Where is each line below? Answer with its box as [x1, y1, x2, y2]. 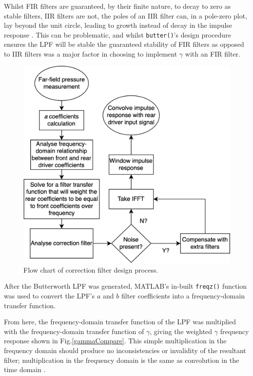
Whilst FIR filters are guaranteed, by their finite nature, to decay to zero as [4, 1, 231, 11]
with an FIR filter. [185, 49, 240, 59]
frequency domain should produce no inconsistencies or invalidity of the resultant [4, 345, 246, 355]
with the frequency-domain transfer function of [4, 326, 144, 336]
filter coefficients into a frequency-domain [121, 291, 245, 300]
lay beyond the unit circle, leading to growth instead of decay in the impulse [4, 20, 233, 30]
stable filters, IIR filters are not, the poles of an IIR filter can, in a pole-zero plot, [4, 10, 248, 20]
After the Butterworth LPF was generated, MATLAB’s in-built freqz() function [4, 281, 247, 291]
